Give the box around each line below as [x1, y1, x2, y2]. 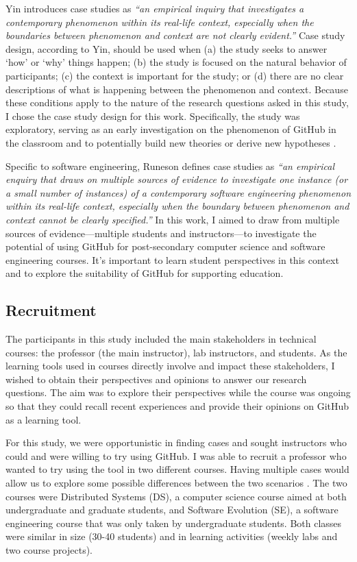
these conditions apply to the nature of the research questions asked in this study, [5, 95, 349, 110]
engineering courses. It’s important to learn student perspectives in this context [5, 252, 339, 267]
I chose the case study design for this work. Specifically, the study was [5, 108, 300, 123]
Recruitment [5, 300, 97, 321]
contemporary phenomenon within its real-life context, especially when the [5, 14, 314, 29]
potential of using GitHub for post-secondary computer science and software [5, 239, 325, 254]
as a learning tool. [5, 412, 82, 426]
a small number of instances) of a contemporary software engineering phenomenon [5, 185, 351, 199]
